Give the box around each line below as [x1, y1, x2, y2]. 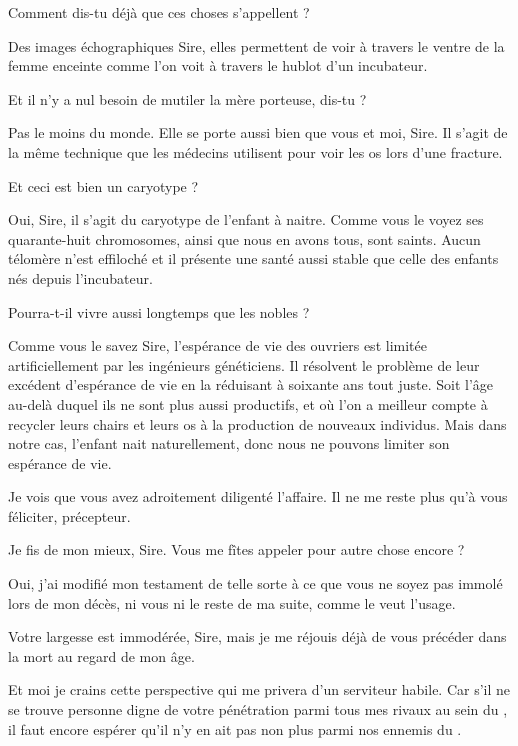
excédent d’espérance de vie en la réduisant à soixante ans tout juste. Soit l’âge [8, 374, 493, 395]
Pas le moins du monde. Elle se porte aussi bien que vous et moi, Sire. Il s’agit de [8, 122, 508, 143]
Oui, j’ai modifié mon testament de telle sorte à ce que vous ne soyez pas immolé [8, 573, 503, 594]
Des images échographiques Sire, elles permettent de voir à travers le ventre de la [8, 35, 505, 56]
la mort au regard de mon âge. [8, 645, 195, 666]
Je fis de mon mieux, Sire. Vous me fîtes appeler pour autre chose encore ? [8, 539, 465, 560]
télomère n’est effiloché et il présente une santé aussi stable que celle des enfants [8, 248, 499, 269]
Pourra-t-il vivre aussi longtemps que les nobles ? [8, 301, 310, 322]
